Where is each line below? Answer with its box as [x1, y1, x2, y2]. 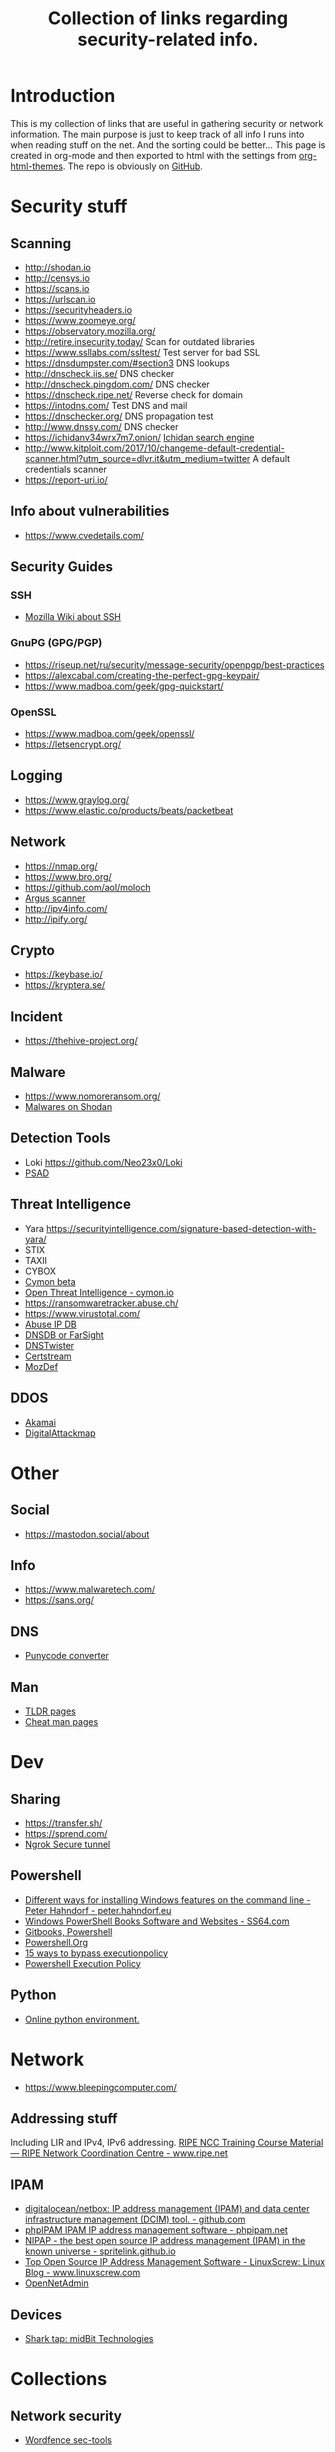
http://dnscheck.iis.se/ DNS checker [24, 367, 175, 379]
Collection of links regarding [48, 7, 288, 30]
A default [252, 452, 291, 464]
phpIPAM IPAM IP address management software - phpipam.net [24, 2224, 288, 2236]
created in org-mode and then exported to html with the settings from [10, 149, 297, 161]
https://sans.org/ [24, 1594, 95, 1606]
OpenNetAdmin [24, 2277, 89, 2289]
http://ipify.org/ [24, 913, 88, 925]
